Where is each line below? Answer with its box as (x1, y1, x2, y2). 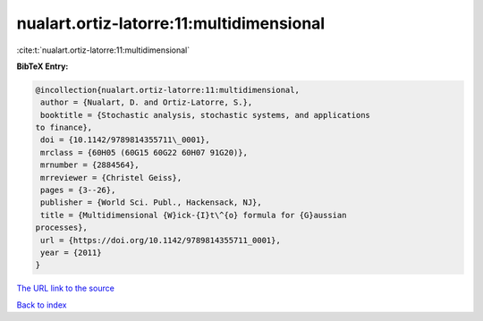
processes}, (35, 223, 89, 232)
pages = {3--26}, (40, 185, 116, 196)
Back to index (16, 300, 67, 310)
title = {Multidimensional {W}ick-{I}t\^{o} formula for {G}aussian (40, 210, 347, 220)
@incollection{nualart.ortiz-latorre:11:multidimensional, (35, 85, 300, 95)
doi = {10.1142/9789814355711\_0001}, (40, 135, 210, 145)
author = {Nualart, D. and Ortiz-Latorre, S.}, (40, 97, 253, 107)
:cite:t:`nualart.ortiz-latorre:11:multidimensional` (16, 45, 191, 55)
